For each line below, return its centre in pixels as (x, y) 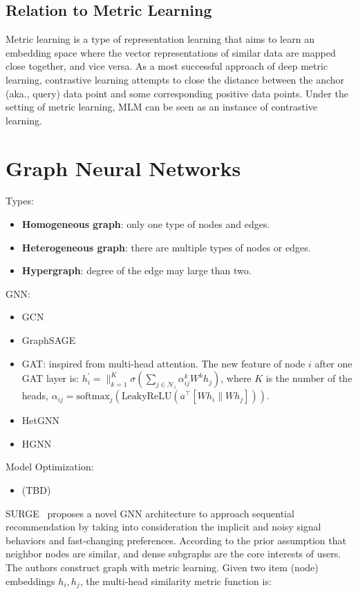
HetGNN (40, 420)
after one (333, 363)
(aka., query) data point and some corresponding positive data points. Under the (177, 93)
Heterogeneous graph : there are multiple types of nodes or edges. (166, 247)
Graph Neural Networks (123, 167)
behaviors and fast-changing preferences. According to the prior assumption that (176, 540)
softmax (93, 397)
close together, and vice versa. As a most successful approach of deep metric (167, 66)
